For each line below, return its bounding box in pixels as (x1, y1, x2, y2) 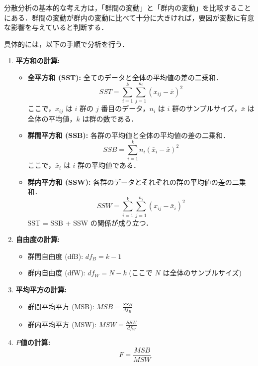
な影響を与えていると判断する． (4, 22, 108, 32)
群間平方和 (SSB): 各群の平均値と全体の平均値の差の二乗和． (27, 130, 230, 140)
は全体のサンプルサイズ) (163, 267, 242, 278)
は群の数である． (82, 113, 138, 123)
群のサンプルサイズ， (172, 103, 242, 114)
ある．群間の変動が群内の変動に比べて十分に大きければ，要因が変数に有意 (10, 12, 255, 22)
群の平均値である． (78, 160, 140, 170)
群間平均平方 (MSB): (27, 301, 94, 311)
